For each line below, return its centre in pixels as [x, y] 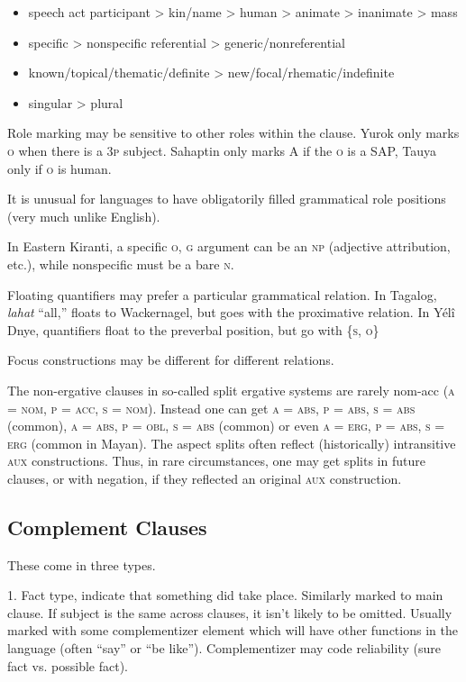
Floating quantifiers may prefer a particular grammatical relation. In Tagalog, [222, 294]
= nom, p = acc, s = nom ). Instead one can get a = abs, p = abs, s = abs [211, 408]
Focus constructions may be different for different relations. [171, 360]
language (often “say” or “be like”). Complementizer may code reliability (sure [224, 648]
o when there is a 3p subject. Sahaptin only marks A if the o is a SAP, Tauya [222, 150]
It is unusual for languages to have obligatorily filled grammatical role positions [227, 199]
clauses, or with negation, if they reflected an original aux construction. [205, 478]
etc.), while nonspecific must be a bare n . [121, 264]
